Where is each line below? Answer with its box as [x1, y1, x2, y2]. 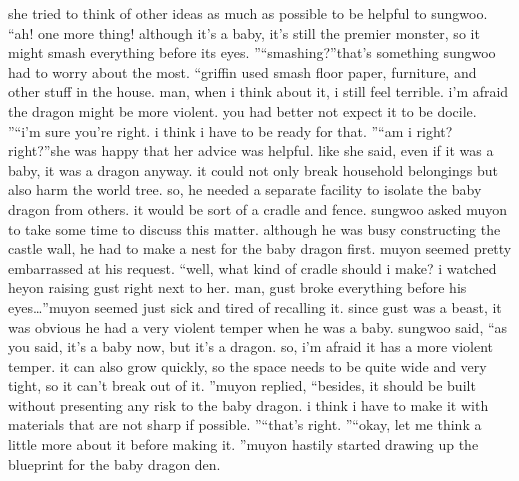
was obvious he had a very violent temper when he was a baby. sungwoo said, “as [8, 316, 508, 337]
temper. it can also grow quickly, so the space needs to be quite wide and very [8, 355, 487, 376]
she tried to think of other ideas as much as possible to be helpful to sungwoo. [8, 3, 488, 23]
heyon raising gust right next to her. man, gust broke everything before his [8, 277, 467, 298]
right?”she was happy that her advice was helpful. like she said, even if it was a [8, 140, 494, 161]
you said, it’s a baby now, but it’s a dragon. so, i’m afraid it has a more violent [8, 336, 494, 357]
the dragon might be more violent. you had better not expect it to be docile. [8, 100, 477, 121]
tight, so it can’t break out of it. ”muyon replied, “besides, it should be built [8, 375, 476, 396]
